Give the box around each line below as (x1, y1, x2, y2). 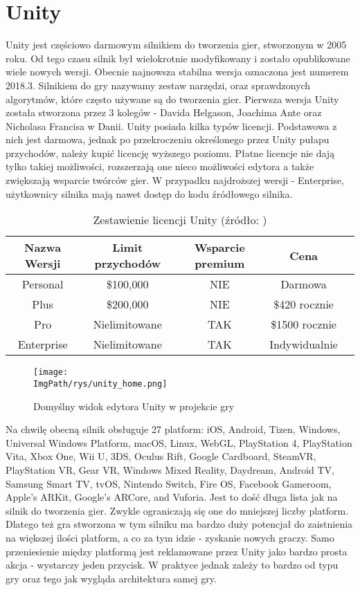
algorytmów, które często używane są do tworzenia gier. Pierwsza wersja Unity (6, 91, 339, 106)
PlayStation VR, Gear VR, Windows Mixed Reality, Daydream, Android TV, (6, 462, 334, 477)
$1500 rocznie (271, 316, 336, 333)
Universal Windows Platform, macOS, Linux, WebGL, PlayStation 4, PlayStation (6, 435, 352, 450)
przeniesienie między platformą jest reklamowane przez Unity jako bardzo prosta (6, 544, 348, 558)
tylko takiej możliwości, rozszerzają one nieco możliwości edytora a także (6, 159, 314, 174)
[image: (33, 367, 69, 378)
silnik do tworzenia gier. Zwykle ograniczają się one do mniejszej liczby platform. (6, 503, 349, 517)
